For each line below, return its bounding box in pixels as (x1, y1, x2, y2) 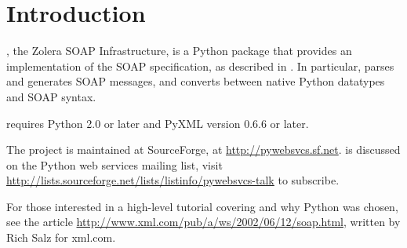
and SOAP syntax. (6, 88, 96, 104)
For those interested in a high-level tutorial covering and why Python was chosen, (6, 198, 398, 214)
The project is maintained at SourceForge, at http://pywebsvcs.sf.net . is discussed (6, 141, 401, 158)
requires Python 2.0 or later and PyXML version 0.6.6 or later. (6, 115, 309, 131)
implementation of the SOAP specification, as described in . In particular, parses (6, 57, 394, 74)
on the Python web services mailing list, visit (6, 156, 223, 173)
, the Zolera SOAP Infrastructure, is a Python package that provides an (6, 42, 352, 59)
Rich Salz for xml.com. (6, 229, 116, 246)
